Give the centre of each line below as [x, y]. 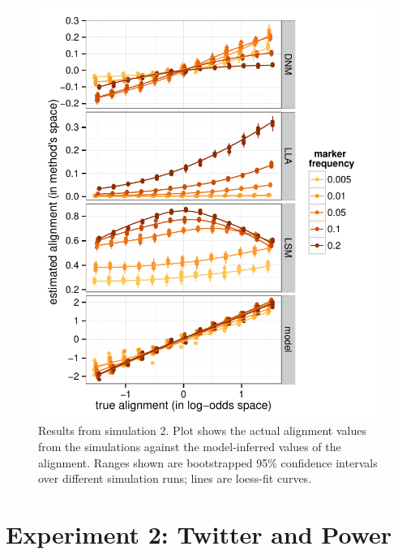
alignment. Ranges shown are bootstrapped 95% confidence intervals [208, 462]
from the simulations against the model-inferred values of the [190, 446]
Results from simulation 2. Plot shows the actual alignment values [202, 430]
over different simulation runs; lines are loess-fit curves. [175, 478]
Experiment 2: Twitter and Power [199, 533]
